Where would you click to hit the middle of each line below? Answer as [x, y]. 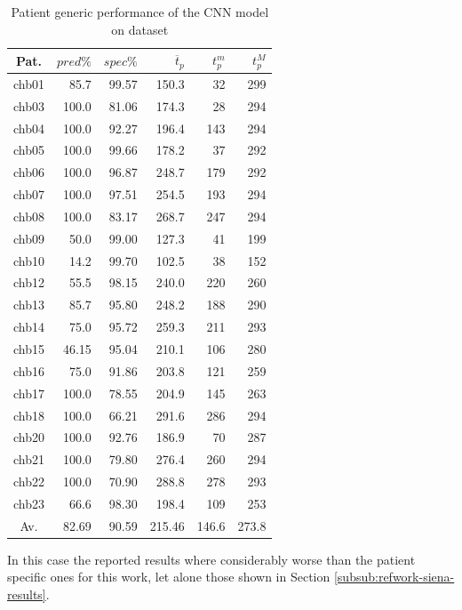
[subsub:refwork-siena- [394, 577]
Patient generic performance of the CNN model [140, 12]
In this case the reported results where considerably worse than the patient [211, 559]
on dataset [140, 29]
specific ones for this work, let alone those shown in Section [169, 577]
